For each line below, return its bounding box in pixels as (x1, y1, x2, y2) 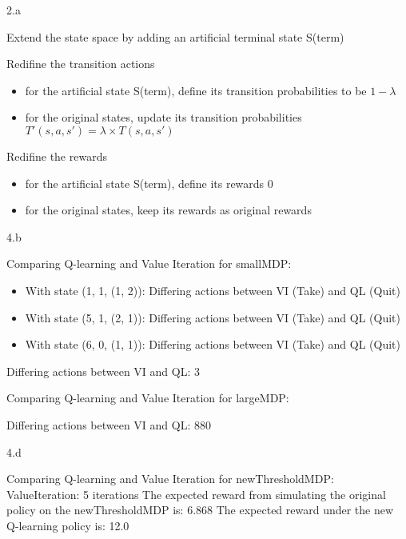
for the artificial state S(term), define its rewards (25, 174, 265, 191)
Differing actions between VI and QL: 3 (6, 362, 200, 379)
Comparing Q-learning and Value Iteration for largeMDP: (6, 389, 289, 406)
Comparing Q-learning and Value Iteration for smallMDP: (6, 255, 292, 272)
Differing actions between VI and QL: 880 (6, 416, 211, 433)
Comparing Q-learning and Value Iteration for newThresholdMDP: (6, 470, 334, 487)
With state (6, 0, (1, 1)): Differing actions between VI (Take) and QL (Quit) (25, 336, 400, 353)
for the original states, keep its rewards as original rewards (25, 202, 312, 218)
